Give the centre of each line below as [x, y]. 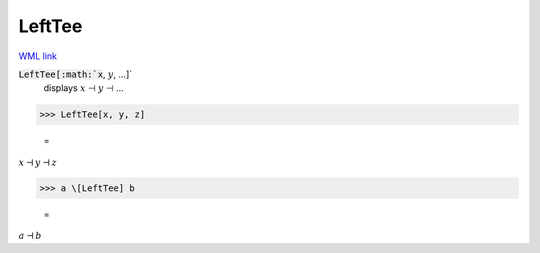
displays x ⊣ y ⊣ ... [83, 88]
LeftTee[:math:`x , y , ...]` [75, 74]
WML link [38, 56]
